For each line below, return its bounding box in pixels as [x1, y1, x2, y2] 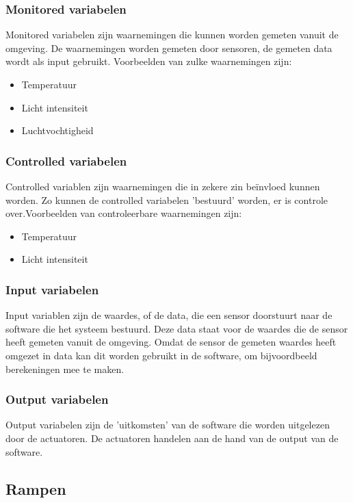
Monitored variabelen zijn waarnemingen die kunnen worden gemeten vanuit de [5, 27, 339, 42]
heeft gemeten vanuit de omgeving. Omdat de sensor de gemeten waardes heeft [5, 335, 337, 349]
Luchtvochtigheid [21, 123, 94, 138]
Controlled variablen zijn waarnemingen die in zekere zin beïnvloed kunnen [5, 179, 320, 193]
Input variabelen [5, 281, 99, 298]
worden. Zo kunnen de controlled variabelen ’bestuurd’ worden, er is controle [5, 192, 328, 207]
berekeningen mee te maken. [5, 361, 125, 376]
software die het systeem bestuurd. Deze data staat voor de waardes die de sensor [5, 321, 348, 335]
